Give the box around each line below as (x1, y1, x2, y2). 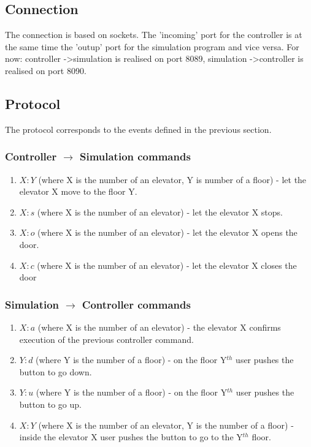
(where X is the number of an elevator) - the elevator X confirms (37, 320, 281, 333)
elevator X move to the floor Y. (19, 185, 137, 198)
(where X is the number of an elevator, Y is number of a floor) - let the (38, 173, 307, 186)
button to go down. (19, 365, 92, 378)
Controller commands (82, 296, 191, 312)
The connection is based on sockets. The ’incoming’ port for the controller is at (5, 28, 302, 41)
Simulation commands (79, 149, 191, 164)
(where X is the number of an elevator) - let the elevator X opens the (37, 226, 298, 239)
